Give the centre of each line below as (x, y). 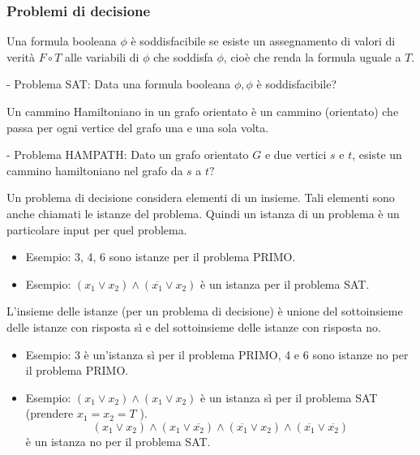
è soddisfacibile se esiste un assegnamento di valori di (263, 41)
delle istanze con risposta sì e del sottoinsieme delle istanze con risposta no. (194, 326)
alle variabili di (102, 56)
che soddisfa (183, 56)
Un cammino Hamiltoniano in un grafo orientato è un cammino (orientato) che (203, 111)
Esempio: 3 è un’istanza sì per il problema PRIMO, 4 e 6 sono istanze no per (217, 354)
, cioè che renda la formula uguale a (312, 56)
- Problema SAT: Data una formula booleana (119, 84)
